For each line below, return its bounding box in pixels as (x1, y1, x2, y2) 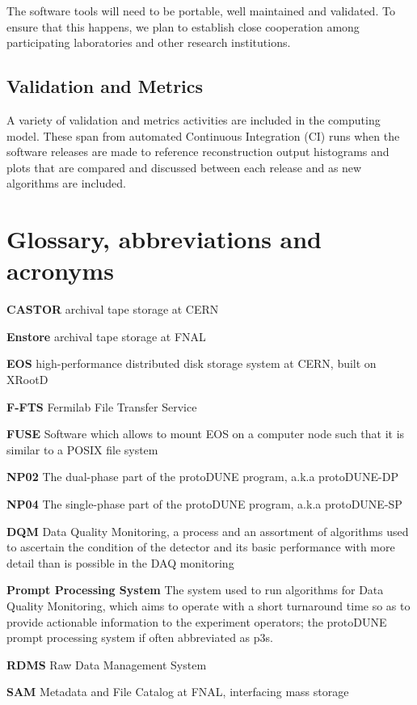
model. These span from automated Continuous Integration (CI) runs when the (6, 127, 400, 144)
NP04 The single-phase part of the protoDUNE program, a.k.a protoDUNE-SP (6, 496, 402, 513)
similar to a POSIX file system (6, 441, 158, 458)
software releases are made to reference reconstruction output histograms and (6, 143, 390, 160)
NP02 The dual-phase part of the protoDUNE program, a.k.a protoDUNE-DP (6, 468, 398, 485)
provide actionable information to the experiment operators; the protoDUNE (6, 613, 387, 630)
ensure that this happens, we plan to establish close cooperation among (6, 18, 360, 35)
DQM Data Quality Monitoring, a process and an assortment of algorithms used (6, 522, 409, 539)
